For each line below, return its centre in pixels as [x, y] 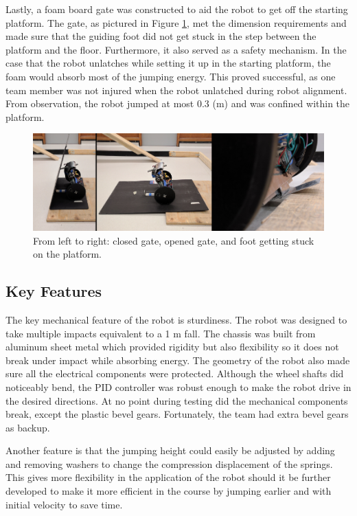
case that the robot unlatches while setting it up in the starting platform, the [168, 63]
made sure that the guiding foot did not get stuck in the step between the [161, 36]
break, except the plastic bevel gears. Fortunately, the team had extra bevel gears [177, 414]
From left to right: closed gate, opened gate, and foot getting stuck [174, 240]
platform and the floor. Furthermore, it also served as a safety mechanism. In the [176, 49]
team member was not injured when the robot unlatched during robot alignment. [176, 90]
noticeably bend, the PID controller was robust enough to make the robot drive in [178, 386]
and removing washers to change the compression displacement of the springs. [169, 463]
